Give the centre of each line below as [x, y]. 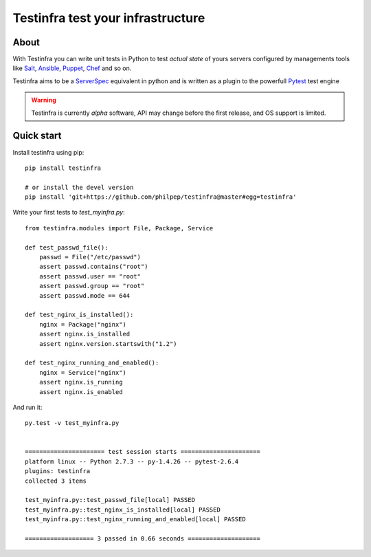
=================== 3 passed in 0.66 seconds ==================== [143, 538]
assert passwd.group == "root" [92, 286]
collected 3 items [56, 481]
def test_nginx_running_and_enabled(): [92, 363]
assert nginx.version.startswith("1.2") [108, 343]
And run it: [27, 407]
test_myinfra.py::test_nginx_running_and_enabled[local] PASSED [136, 520]
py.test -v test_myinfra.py [72, 423]
